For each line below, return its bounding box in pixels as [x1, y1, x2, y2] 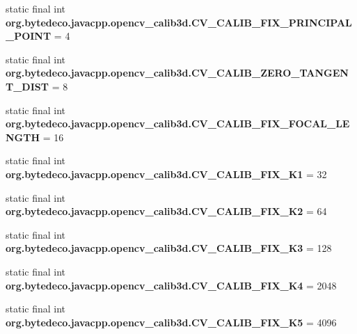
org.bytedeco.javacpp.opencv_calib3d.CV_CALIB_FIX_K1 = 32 [6, 166, 327, 181]
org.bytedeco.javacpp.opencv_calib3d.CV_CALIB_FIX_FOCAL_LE [6, 116, 350, 131]
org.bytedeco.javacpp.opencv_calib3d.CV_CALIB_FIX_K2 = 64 [6, 204, 327, 218]
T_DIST [6, 79, 49, 93]
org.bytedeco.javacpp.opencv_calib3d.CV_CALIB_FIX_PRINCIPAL [6, 15, 352, 29]
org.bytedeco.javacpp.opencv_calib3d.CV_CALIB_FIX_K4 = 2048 [6, 278, 337, 292]
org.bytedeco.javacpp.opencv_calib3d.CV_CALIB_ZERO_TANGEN [6, 65, 349, 80]
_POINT [6, 29, 51, 43]
